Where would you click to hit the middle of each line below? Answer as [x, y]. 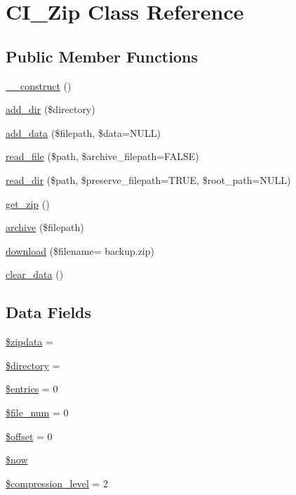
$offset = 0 [29, 436]
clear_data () [35, 274]
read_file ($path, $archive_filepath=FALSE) [102, 156]
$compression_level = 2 [57, 483]
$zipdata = [30, 342]
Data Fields [49, 312]
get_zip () [28, 203]
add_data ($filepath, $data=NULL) [83, 132]
